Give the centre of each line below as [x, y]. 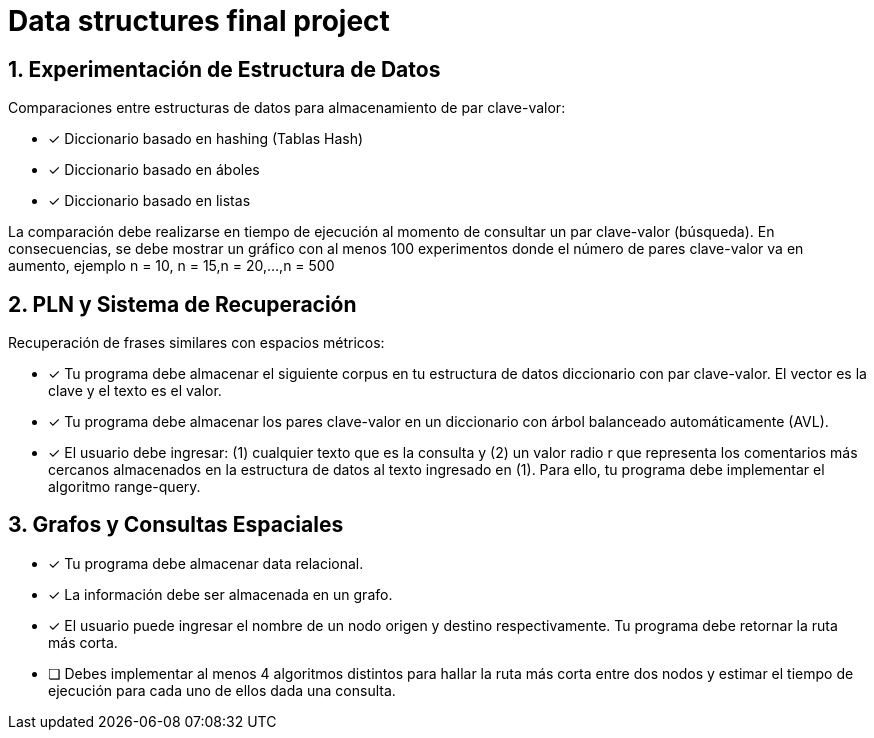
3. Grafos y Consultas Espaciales [176, 525]
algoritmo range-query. [124, 487]
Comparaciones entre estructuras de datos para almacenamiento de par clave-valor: [287, 108]
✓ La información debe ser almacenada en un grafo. [220, 594]
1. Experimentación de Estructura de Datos [224, 69]
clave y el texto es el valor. [135, 391]
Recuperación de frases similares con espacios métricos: [196, 343]
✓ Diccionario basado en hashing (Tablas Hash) [206, 139]
